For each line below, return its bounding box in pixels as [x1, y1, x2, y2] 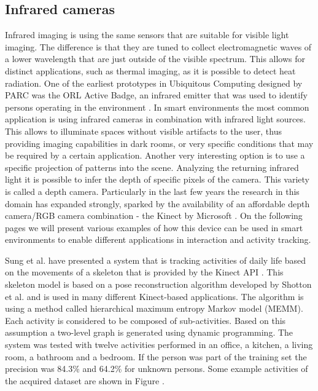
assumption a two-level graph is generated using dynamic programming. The [5, 326, 293, 339]
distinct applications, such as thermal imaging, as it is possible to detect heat [5, 64, 296, 77]
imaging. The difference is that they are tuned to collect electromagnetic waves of [5, 40, 312, 53]
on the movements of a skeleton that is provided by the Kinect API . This [5, 266, 284, 278]
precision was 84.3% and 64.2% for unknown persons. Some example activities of [5, 362, 308, 375]
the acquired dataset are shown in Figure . [5, 374, 165, 387]
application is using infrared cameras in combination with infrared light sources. [5, 113, 306, 125]
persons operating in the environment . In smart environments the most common [5, 100, 309, 113]
